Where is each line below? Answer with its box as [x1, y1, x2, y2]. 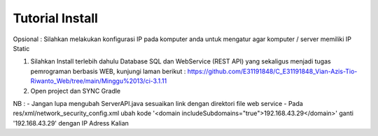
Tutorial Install [13, 10, 98, 26]
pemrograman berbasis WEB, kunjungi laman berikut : [30, 67, 186, 75]
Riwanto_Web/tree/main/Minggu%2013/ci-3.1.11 [30, 77, 167, 85]
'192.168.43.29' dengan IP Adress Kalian [13, 119, 129, 127]
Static [13, 44, 30, 52]
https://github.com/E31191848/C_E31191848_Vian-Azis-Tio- [187, 67, 358, 75]
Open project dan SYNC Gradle [30, 86, 121, 95]
